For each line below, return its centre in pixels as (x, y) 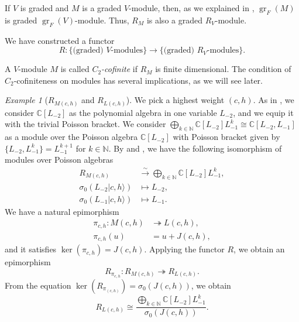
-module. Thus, (102, 20)
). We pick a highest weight (175, 100)
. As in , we (274, 100)
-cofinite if (119, 69)
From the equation (38, 285)
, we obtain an (259, 249)
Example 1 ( (27, 100)
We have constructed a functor (60, 40)
